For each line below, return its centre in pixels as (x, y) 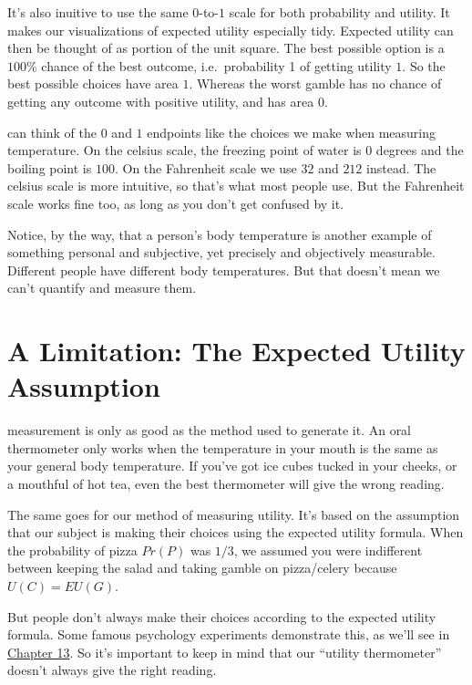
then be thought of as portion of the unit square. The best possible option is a (226, 48)
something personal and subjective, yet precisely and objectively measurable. (221, 252)
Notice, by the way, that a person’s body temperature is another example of (220, 234)
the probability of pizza (72, 550)
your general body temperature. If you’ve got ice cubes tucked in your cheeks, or (232, 466)
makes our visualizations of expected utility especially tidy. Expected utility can (231, 30)
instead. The (401, 167)
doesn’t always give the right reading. (112, 670)
